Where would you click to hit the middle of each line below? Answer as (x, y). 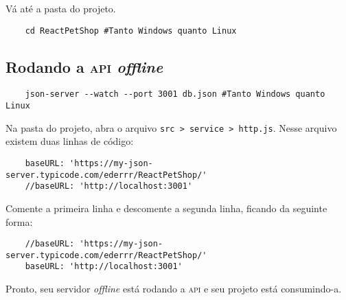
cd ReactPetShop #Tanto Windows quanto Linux (131, 31)
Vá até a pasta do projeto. (61, 8)
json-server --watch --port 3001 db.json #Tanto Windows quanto (175, 94)
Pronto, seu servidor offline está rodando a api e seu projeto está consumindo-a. (174, 289)
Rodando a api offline (84, 66)
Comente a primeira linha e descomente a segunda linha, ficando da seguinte (166, 208)
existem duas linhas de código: (70, 141)
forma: (19, 221)
